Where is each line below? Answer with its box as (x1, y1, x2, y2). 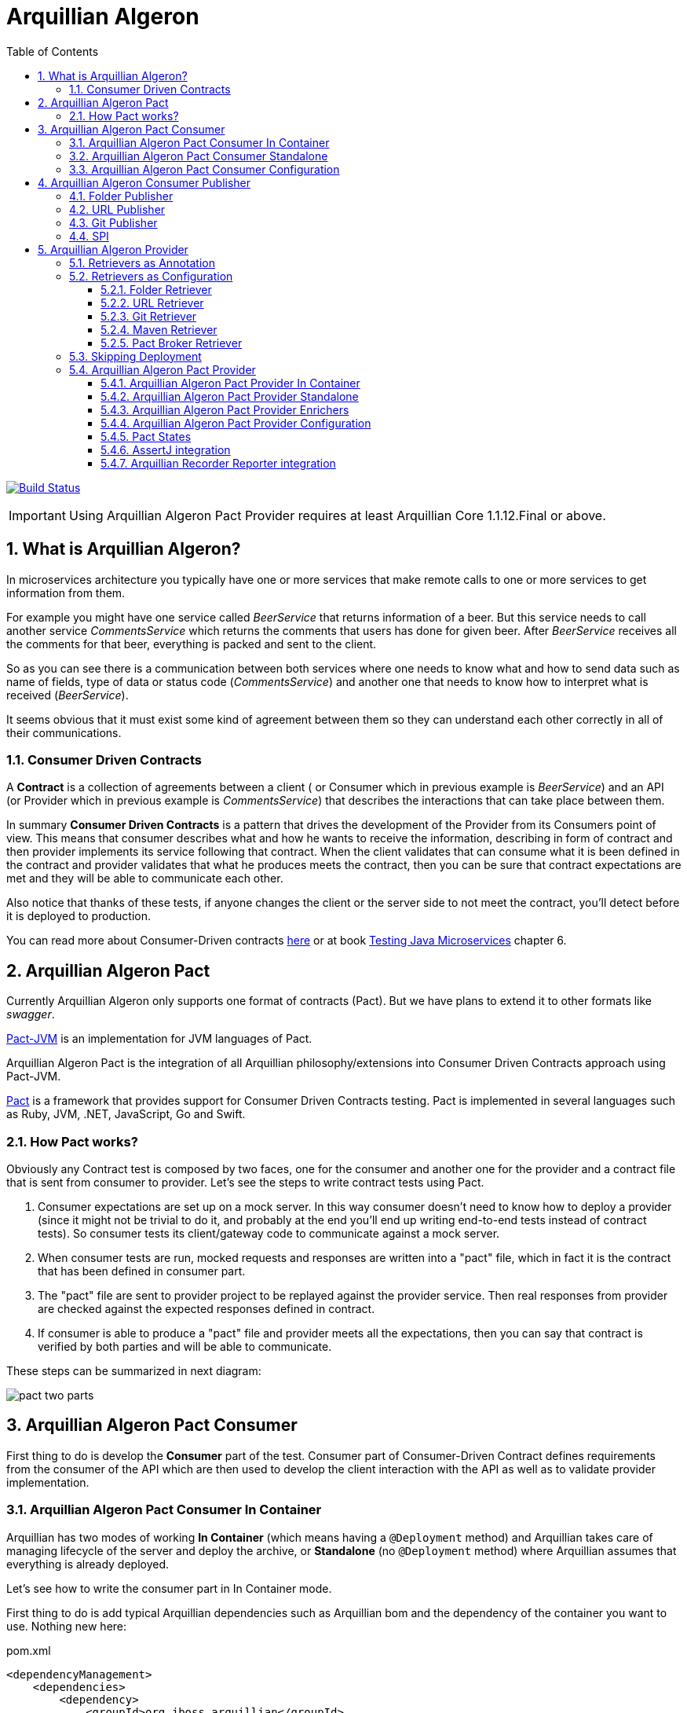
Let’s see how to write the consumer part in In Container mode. (6, 1581, 332, 1595)
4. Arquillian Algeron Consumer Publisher (38, 175, 251, 189)
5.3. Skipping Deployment (69, 349, 202, 363)
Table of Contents (6, 44, 99, 58)
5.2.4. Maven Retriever (100, 322, 217, 336)
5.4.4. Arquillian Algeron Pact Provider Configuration (100, 416, 371, 430)
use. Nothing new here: (6, 1619, 127, 1633)
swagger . (6, 1007, 55, 1022)
